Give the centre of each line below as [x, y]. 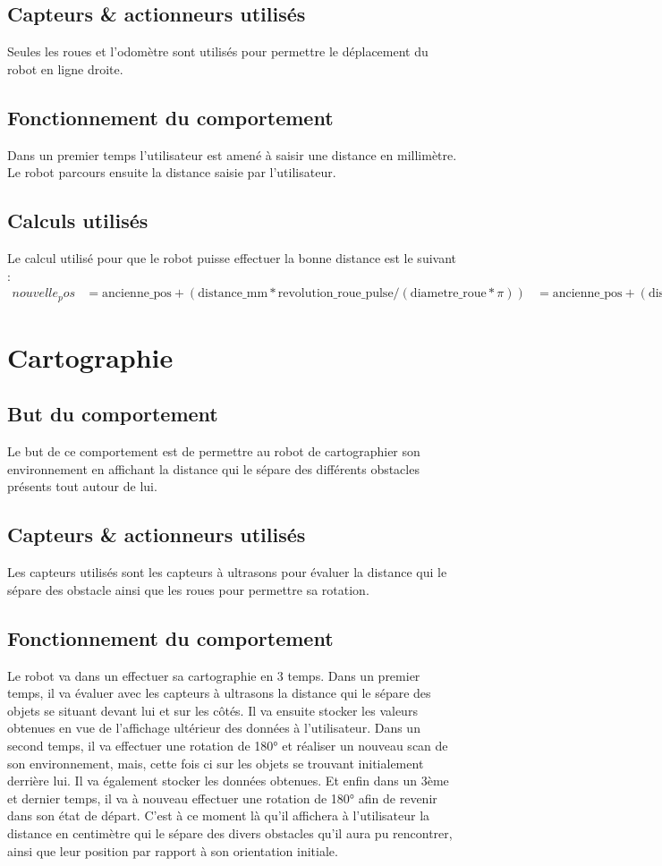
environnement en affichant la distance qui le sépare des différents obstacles [213, 468]
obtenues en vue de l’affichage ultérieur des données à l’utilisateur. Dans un [214, 728]
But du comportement [113, 414]
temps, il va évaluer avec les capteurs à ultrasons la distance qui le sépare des [219, 693]
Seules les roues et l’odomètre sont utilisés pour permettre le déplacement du [218, 51]
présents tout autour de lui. [82, 486]
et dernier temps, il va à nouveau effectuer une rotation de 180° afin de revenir [222, 798]
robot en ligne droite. [65, 68]
